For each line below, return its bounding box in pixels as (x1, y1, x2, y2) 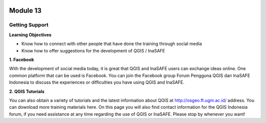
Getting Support (9, 22, 49, 28)
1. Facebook (9, 56, 34, 62)
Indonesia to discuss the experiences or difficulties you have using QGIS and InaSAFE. (9, 79, 185, 85)
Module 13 (9, 6, 42, 15)
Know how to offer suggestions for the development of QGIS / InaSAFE (21, 48, 165, 53)
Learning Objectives (9, 32, 52, 38)
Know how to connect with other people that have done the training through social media (21, 41, 202, 47)
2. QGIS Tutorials (9, 88, 45, 94)
